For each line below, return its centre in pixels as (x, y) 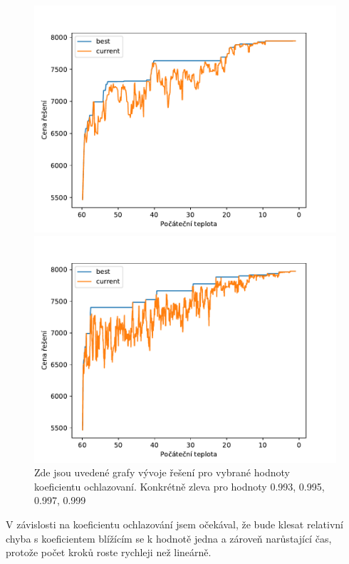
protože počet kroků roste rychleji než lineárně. (109, 552)
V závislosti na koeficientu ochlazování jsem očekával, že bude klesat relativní (174, 524)
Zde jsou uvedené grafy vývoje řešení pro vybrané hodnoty (162, 472)
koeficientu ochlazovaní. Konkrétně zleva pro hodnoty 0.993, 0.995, (179, 486)
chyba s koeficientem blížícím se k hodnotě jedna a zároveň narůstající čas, (169, 538)
